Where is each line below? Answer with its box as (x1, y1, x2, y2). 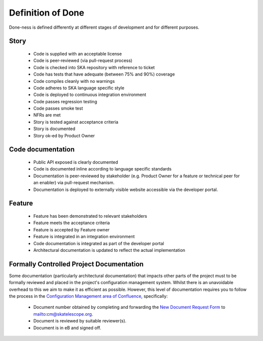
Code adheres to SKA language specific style (33, 85, 125, 91)
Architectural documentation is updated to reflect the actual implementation (33, 247, 186, 253)
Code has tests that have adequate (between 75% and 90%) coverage (33, 71, 175, 77)
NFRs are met (33, 112, 61, 118)
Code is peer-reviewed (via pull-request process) (33, 57, 132, 63)
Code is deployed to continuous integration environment (33, 92, 147, 97)
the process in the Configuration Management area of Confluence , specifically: (9, 293, 168, 299)
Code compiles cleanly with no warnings (33, 78, 115, 84)
